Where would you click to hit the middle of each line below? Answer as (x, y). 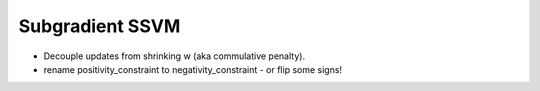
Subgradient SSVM (99, 26)
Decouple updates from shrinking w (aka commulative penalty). (174, 56)
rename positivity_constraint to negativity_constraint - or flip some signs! (193, 69)
